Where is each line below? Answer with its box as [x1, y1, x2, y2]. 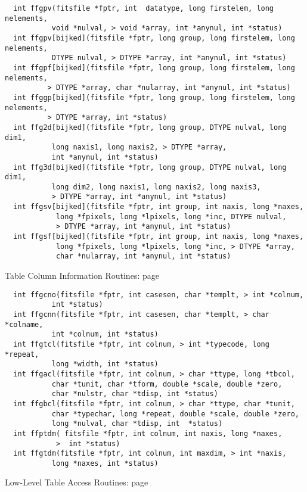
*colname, [5, 320, 44, 329]
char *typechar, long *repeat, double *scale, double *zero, [51, 409, 299, 418]
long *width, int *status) [51, 360, 159, 369]
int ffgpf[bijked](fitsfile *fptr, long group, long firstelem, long [13, 63, 295, 72]
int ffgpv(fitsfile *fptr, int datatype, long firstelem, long [13, 4, 274, 13]
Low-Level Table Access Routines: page [5, 476, 148, 488]
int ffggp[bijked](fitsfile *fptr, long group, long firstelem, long [13, 93, 295, 102]
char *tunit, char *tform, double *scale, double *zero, [51, 379, 283, 388]
